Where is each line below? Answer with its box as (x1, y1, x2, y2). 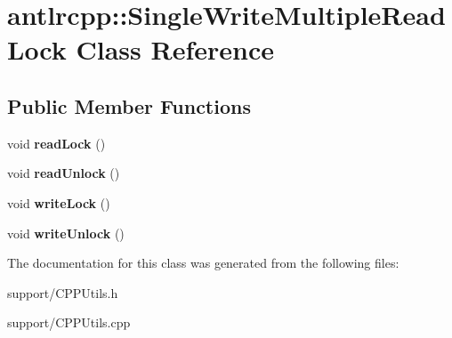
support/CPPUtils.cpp (7, 313, 131, 332)
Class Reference (76, 31, 274, 68)
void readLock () (7, 133, 106, 152)
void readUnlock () (7, 164, 120, 182)
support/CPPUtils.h (7, 283, 118, 302)
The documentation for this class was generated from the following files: (7, 253, 400, 272)
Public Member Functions (7, 92, 251, 119)
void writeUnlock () (7, 223, 125, 242)
